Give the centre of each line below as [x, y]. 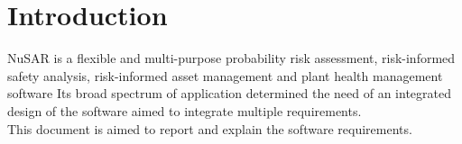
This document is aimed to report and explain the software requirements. [210, 128]
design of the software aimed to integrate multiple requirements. [185, 110]
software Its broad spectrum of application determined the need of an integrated [229, 93]
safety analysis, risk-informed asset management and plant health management [225, 75]
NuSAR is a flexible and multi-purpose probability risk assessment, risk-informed [231, 58]
